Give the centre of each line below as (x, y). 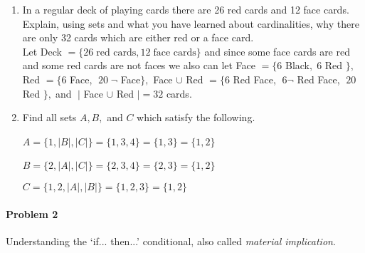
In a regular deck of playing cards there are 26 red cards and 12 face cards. (186, 9)
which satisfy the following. (196, 117)
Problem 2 (32, 213)
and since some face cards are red (277, 51)
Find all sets (49, 117)
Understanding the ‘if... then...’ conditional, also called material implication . (171, 241)
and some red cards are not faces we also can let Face (139, 65)
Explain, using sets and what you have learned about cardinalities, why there (191, 23)
